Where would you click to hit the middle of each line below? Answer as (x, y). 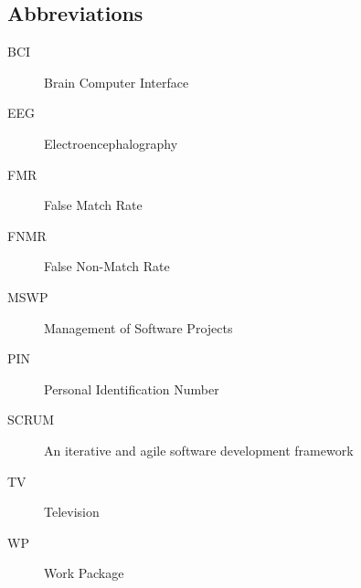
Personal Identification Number (132, 388)
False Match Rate (93, 205)
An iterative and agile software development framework (199, 450)
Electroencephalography (111, 143)
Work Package (84, 573)
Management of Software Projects (138, 327)
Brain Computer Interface (117, 82)
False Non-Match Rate (107, 266)
